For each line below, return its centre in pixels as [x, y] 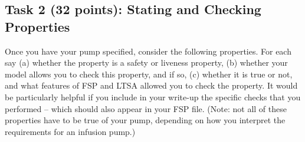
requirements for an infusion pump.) [70, 131]
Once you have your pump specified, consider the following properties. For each [148, 51]
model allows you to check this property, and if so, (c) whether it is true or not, [149, 74]
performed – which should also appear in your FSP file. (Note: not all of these [146, 108]
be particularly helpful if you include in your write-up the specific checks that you [153, 97]
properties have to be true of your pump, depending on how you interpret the [145, 120]
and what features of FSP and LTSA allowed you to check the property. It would [151, 85]
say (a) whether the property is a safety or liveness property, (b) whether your [146, 62]
